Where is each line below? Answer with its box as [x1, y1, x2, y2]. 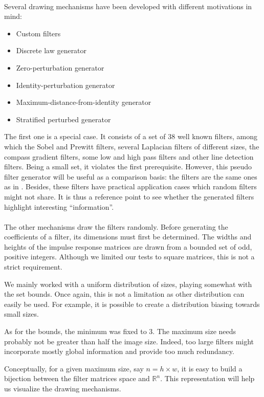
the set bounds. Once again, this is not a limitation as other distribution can [4, 289, 245, 299]
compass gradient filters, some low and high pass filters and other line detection [4, 151, 254, 162]
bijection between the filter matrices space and [4, 373, 150, 384]
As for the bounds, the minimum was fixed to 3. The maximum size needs [4, 326, 236, 337]
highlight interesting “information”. [4, 201, 114, 212]
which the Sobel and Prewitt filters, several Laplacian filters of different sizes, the [4, 141, 259, 151]
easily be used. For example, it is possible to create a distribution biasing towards [4, 298, 260, 309]
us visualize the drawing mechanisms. [4, 383, 121, 393]
